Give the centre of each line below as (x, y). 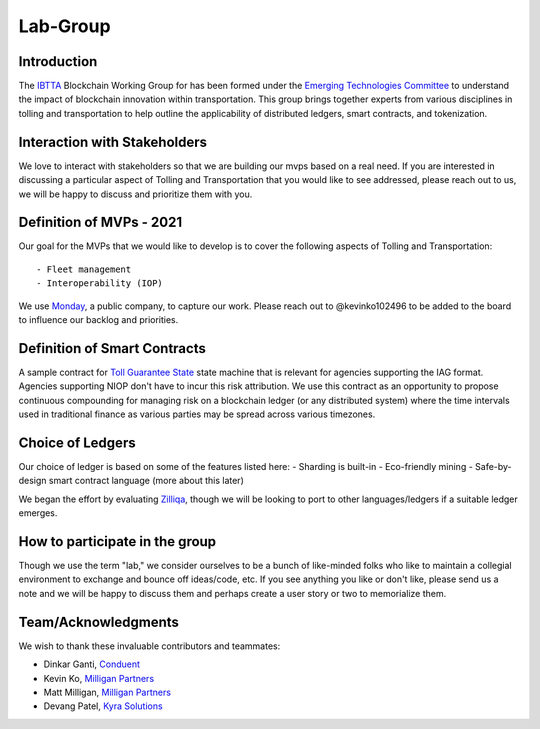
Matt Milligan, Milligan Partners (107, 692)
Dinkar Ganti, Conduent (91, 664)
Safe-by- (493, 466)
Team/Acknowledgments (99, 621)
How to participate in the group (117, 541)
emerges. (38, 513)
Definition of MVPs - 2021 (100, 222)
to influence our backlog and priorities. (98, 319)
